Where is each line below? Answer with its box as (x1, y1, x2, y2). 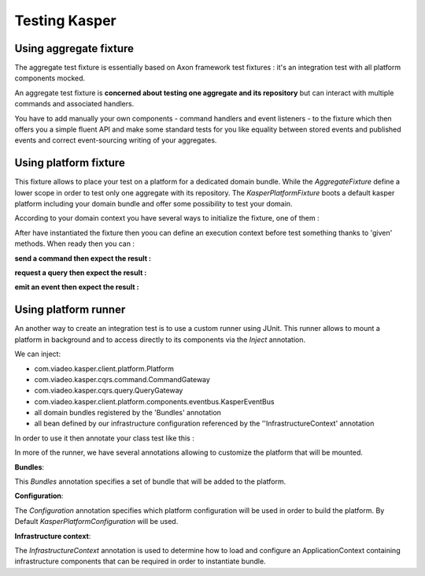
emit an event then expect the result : (14, 282, 139, 292)
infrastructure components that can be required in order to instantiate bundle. (14, 556, 267, 567)
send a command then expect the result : (14, 253, 152, 263)
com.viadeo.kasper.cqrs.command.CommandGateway (34, 374, 210, 384)
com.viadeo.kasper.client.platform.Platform (34, 363, 175, 373)
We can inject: (14, 349, 61, 359)
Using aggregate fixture (14, 42, 134, 55)
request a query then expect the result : (14, 268, 147, 277)
